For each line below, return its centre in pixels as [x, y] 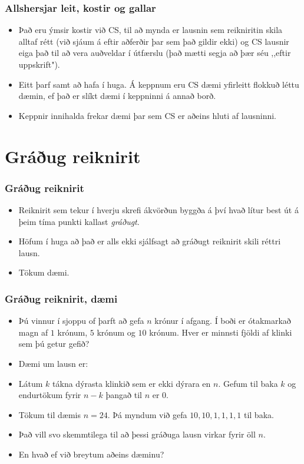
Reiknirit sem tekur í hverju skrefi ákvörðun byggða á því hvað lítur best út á [158, 209]
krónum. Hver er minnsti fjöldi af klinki [221, 332]
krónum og [116, 332]
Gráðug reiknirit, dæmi [61, 298]
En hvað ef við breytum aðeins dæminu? [91, 454]
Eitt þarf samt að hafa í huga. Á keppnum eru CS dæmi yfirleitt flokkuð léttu [159, 84]
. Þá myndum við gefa [147, 414]
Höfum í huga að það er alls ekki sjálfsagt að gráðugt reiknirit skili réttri [150, 241]
